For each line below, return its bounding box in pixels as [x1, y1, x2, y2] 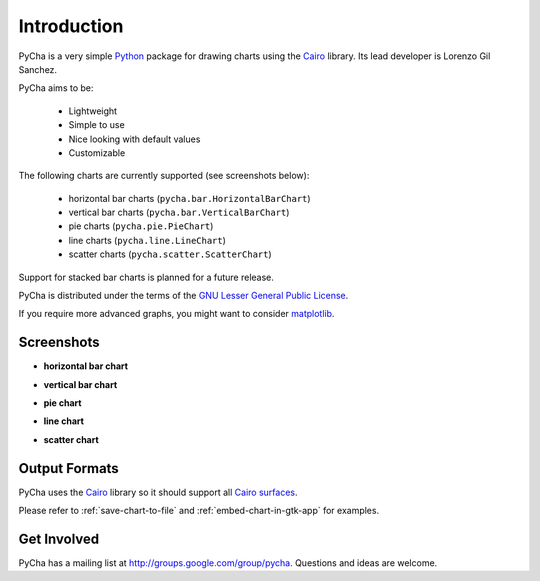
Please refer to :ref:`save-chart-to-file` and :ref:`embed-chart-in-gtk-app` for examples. [18, 505, 380, 517]
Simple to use [68, 119, 125, 131]
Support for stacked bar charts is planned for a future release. [18, 271, 275, 283]
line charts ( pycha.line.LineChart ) [68, 234, 227, 246]
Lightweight [68, 105, 118, 117]
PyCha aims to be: [18, 82, 94, 94]
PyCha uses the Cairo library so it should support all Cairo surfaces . [18, 486, 298, 498]
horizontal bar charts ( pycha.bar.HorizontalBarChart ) [68, 192, 311, 204]
